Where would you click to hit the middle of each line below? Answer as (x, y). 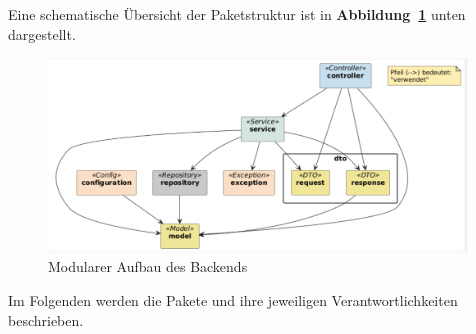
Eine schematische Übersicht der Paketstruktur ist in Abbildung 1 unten (237, 14)
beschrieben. (46, 319)
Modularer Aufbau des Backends (148, 266)
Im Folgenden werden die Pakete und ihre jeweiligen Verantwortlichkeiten (233, 300)
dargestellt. (42, 33)
